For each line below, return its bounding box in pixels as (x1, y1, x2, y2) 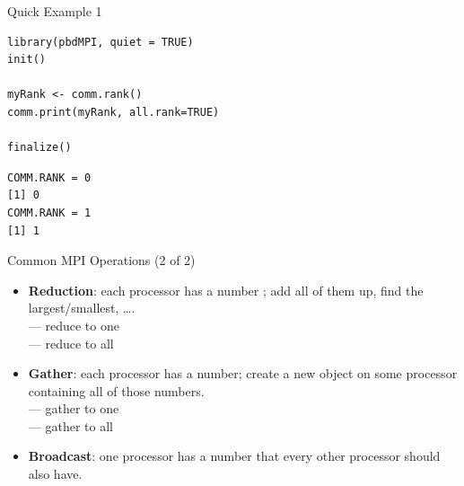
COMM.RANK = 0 (7, 171, 92, 184)
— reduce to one (28, 315, 119, 334)
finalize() (7, 141, 72, 155)
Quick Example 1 (7, 2, 102, 20)
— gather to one (28, 399, 119, 418)
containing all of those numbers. (28, 381, 205, 400)
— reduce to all (28, 333, 114, 352)
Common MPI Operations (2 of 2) (7, 251, 196, 270)
